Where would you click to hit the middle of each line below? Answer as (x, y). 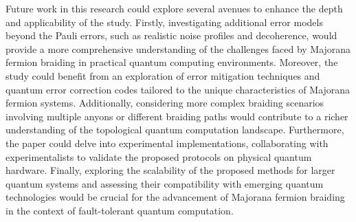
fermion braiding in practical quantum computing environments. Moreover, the (172, 62)
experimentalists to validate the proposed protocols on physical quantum (159, 156)
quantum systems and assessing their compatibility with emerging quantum (165, 183)
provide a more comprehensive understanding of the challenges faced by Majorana (178, 48)
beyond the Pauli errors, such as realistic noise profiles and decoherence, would (171, 35)
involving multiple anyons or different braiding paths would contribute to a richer (177, 116)
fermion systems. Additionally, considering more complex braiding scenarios (165, 103)
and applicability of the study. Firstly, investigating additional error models (164, 22)
